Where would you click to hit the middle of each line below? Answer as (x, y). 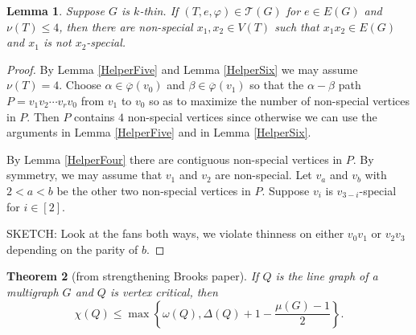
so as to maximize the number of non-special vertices (280, 100)
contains (95, 116)
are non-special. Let (264, 175)
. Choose (80, 85)
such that (297, 26)
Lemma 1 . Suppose (56, 10)
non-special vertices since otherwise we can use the (252, 116)
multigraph (33, 291)
